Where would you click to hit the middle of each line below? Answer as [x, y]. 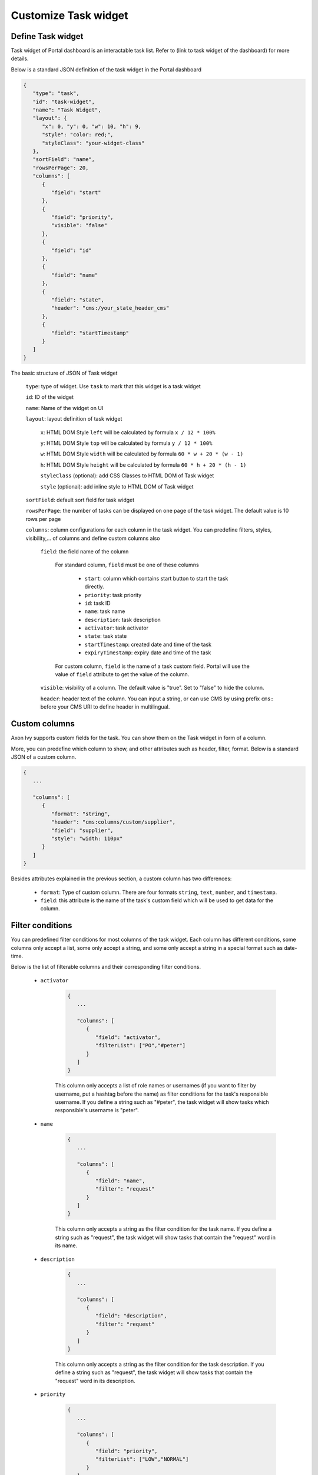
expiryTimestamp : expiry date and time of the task [148, 653]
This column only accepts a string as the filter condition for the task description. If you [160, 1364]
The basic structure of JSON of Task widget [64, 373]
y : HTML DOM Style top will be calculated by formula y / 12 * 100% [126, 443]
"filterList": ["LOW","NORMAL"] [142, 1459]
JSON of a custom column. [44, 757]
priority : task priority [113, 595]
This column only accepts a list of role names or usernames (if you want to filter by [155, 1086]
